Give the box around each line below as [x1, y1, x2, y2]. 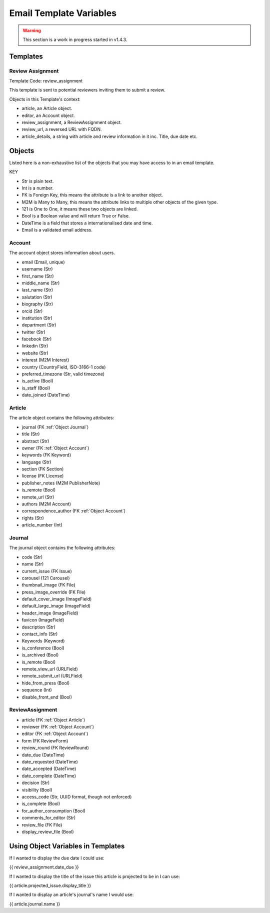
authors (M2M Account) [21, 501, 71, 507]
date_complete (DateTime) [21, 772, 76, 778]
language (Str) [21, 459, 51, 465]
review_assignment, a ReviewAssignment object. [21, 119, 122, 125]
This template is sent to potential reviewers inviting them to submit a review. [9, 87, 165, 93]
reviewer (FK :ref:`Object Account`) [21, 724, 94, 730]
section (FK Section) [21, 466, 64, 472]
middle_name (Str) [21, 280, 60, 286]
